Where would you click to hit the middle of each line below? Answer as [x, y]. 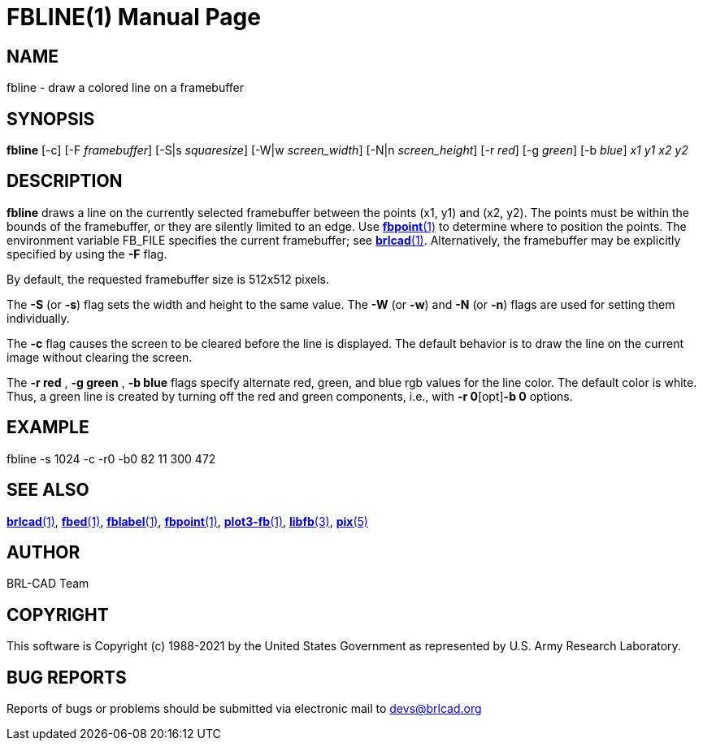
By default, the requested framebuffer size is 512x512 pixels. [168, 279]
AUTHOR [43, 552]
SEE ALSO [48, 490]
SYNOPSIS [51, 119]
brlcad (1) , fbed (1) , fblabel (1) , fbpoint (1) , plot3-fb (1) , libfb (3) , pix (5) [187, 521]
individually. [38, 318]
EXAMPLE [48, 428]
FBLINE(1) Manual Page [134, 17]
